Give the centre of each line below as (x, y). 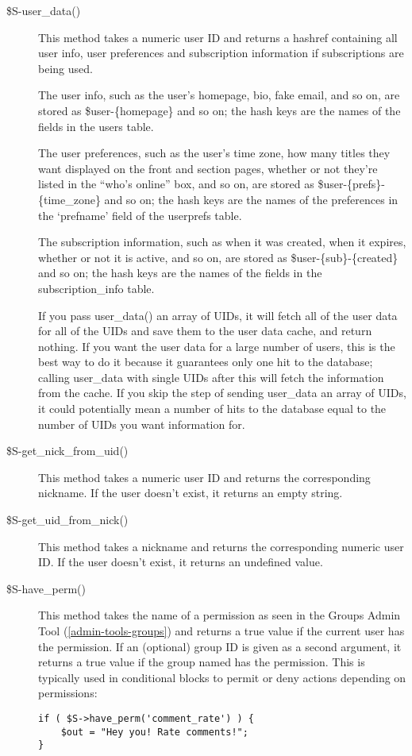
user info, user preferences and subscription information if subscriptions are (221, 53)
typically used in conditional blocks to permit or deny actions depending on (222, 677)
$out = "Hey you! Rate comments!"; (154, 732)
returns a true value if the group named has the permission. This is (202, 662)
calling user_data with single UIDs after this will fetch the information (211, 377)
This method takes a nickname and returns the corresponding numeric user (221, 546)
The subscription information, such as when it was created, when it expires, (222, 242)
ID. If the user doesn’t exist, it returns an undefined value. (181, 562)
